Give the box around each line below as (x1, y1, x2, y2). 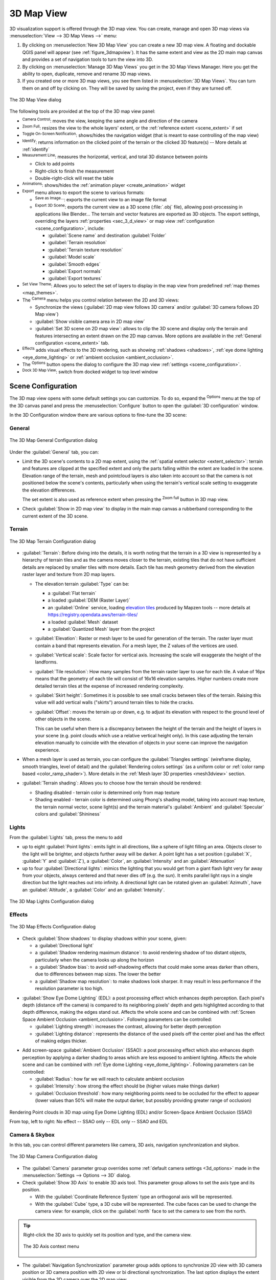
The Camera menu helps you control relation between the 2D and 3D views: (22, 296, 179, 303)
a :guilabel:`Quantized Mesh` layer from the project (48, 626, 155, 632)
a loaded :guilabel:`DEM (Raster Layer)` (48, 597, 130, 604)
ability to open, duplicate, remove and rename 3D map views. (22, 71, 152, 77)
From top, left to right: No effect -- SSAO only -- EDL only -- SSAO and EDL (9, 1118, 168, 1124)
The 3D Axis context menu (23, 1243, 79, 1249)
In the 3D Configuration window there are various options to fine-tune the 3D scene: (9, 412, 187, 418)
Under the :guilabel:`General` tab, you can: (9, 449, 99, 455)
